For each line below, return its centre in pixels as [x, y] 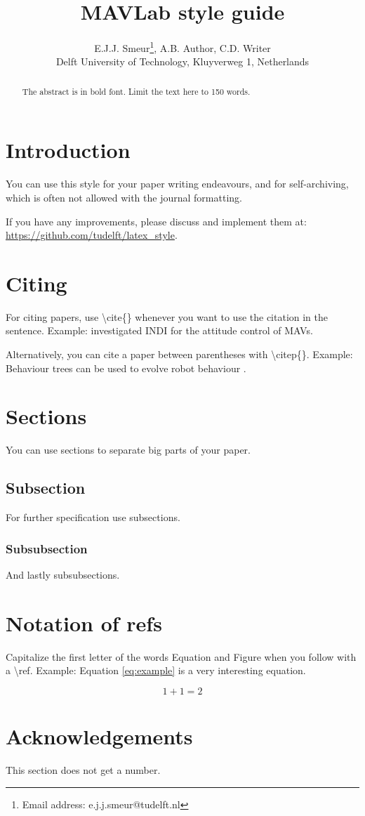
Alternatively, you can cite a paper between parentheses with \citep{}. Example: [179, 354]
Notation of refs [84, 623]
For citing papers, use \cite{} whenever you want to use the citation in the [167, 316]
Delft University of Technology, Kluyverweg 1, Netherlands [182, 61]
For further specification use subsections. [93, 517]
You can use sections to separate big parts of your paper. [128, 450]
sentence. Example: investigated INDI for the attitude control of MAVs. [159, 330]
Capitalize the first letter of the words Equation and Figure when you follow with [181, 656]
